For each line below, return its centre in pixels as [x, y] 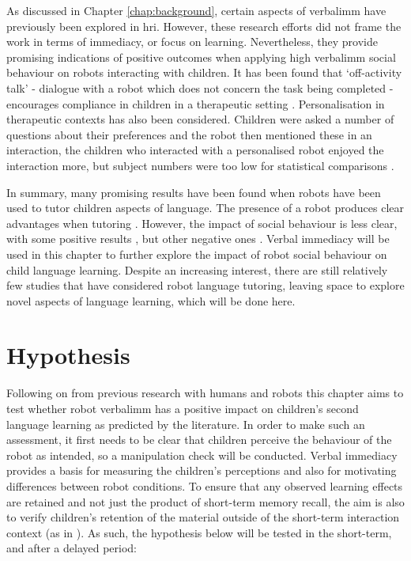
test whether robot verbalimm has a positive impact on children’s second [183, 408]
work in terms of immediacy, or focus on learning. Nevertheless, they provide [192, 42]
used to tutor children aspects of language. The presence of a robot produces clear [205, 208]
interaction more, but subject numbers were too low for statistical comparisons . [200, 165]
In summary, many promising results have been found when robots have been [194, 192]
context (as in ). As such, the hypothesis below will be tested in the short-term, [199, 532]
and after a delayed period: [72, 548]
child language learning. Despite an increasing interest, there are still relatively [197, 269]
